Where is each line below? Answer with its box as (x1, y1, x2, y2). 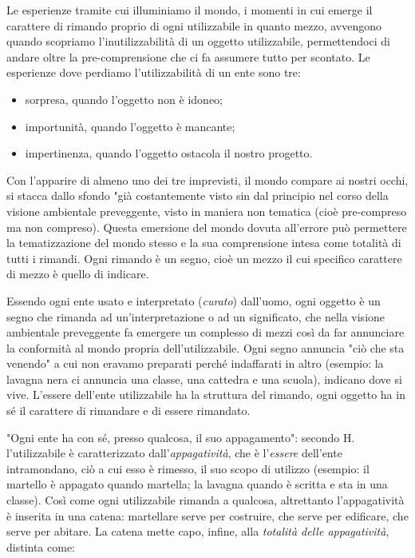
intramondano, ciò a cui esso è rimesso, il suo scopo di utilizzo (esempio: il (6, 460, 370, 476)
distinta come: (6, 538, 76, 555)
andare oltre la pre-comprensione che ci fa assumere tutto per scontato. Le (6, 48, 370, 65)
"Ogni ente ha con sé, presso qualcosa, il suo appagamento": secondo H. (6, 428, 355, 445)
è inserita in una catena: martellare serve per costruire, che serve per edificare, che (6, 507, 409, 524)
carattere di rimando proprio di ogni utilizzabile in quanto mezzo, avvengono (6, 17, 382, 34)
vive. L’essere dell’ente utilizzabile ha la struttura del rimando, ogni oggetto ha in (6, 386, 405, 403)
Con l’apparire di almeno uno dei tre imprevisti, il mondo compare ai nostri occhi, (6, 171, 409, 188)
